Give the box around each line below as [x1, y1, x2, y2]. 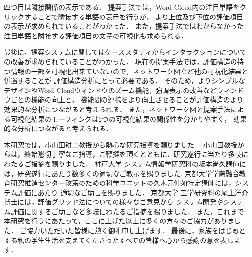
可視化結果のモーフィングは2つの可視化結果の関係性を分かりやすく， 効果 [10, 113, 247, 124]
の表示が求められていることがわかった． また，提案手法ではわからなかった [4, 21, 244, 31]
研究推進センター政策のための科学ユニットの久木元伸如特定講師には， [10, 178, 235, 188]
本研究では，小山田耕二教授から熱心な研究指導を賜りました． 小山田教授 [4, 139, 237, 149]
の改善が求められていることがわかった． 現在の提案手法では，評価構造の [4, 56, 237, 66]
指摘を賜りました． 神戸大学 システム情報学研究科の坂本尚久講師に [31, 158, 246, 168]
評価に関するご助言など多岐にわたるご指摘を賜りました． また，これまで [10, 206, 244, 216]
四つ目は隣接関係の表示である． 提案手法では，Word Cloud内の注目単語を [4, 2, 240, 12]
